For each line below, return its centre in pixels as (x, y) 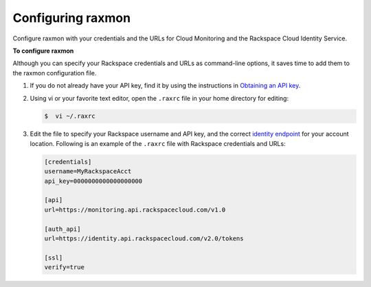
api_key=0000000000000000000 (93, 181)
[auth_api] (63, 229)
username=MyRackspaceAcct (88, 172)
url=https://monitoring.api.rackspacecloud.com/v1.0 (135, 210)
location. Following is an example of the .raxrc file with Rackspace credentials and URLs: (158, 143)
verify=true (65, 267)
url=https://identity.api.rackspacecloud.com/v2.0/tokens (144, 238)
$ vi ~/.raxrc (70, 116)
